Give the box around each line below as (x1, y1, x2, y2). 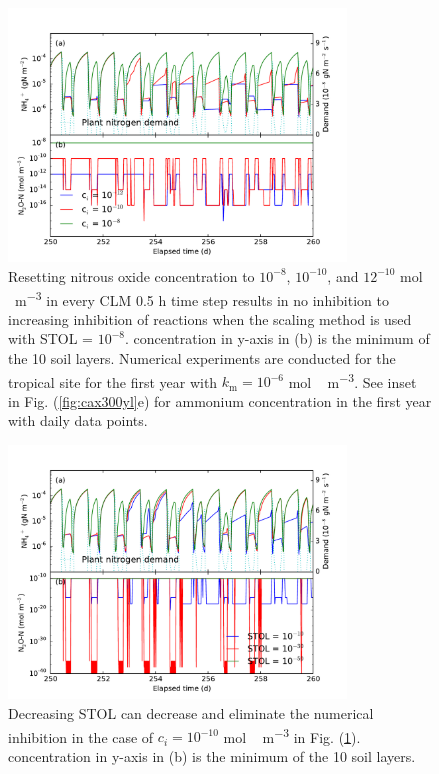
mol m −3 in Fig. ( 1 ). (223, 723, 361, 747)
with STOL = (8, 328, 93, 349)
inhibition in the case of (8, 726, 154, 747)
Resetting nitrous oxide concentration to (8, 265, 255, 286)
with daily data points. (8, 410, 148, 431)
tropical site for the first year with (8, 371, 218, 392)
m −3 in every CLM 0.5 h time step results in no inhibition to (14, 286, 389, 310)
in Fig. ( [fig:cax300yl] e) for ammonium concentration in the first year (8, 390, 432, 411)
